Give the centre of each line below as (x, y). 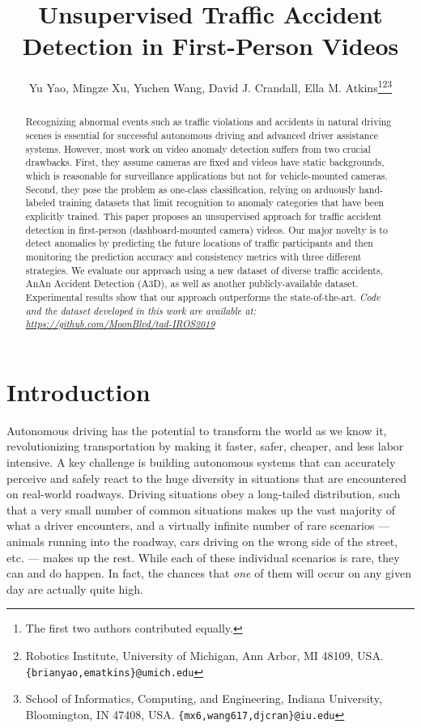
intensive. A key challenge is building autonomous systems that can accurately (201, 461)
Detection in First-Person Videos (210, 46)
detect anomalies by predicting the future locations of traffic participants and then (199, 243)
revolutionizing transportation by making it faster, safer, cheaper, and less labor (205, 446)
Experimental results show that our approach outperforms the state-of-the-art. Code (203, 296)
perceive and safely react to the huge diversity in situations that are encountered (206, 478)
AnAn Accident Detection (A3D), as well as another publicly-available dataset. (192, 284)
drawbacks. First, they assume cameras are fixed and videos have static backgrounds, (205, 162)
